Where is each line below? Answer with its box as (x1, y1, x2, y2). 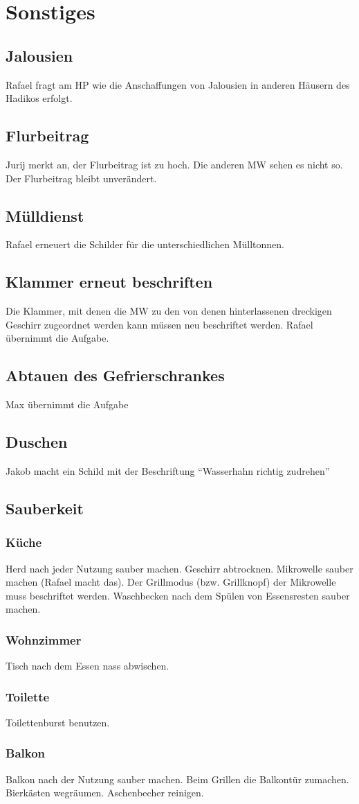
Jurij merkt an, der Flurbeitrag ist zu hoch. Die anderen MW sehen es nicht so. (6, 157, 343, 171)
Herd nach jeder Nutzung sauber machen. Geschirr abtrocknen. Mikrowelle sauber (6, 561, 353, 575)
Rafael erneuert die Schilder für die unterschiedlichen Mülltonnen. (6, 237, 285, 252)
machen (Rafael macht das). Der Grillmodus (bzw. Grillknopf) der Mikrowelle (6, 575, 336, 589)
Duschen (6, 431, 68, 453)
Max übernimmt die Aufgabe (6, 397, 129, 412)
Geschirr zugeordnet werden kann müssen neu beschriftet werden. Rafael (6, 317, 313, 331)
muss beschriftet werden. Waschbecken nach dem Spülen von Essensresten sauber (6, 588, 350, 602)
